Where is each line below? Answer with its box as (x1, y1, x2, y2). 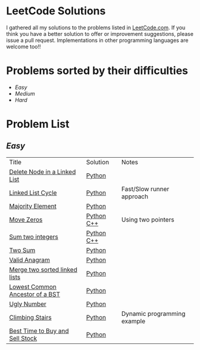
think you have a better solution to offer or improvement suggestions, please (6, 30, 193, 37)
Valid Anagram (9, 256, 51, 264)
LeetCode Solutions (6, 4, 106, 18)
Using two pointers (121, 215, 174, 223)
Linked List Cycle (9, 188, 57, 197)
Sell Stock (9, 334, 37, 342)
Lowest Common (9, 283, 57, 291)
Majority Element (9, 202, 57, 210)
